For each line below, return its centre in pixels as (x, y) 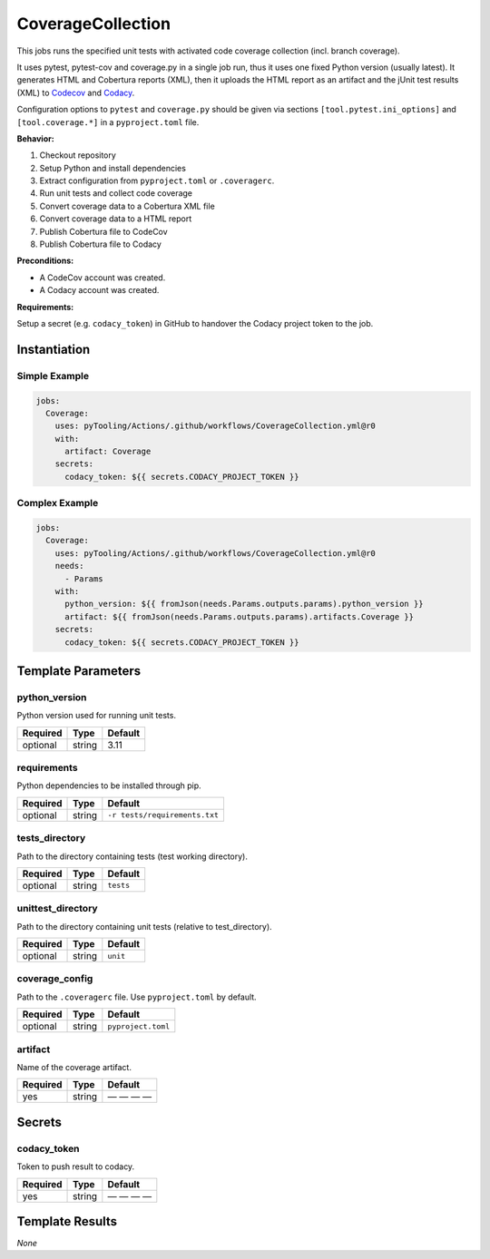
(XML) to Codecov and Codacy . (76, 93)
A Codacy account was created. (99, 290)
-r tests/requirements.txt (163, 815)
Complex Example (58, 503)
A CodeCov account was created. (103, 278)
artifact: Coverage (108, 452)
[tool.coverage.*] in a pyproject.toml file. (108, 122)
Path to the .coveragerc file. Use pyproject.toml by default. (137, 997)
